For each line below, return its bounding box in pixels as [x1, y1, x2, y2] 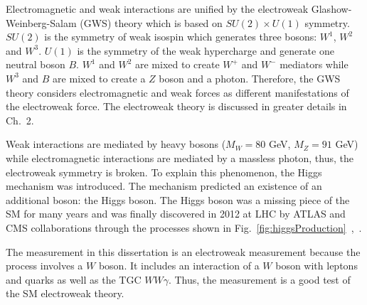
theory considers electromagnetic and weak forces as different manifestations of [6, 85, 349, 100]
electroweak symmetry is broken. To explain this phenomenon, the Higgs [6, 164, 322, 179]
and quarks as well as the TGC [6, 272, 142, 287]
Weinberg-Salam [6, 15, 77, 30]
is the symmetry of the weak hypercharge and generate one [77, 43, 334, 58]
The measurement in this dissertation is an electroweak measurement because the [6, 244, 361, 259]
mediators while [280, 57, 349, 72]
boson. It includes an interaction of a [98, 258, 260, 273]
